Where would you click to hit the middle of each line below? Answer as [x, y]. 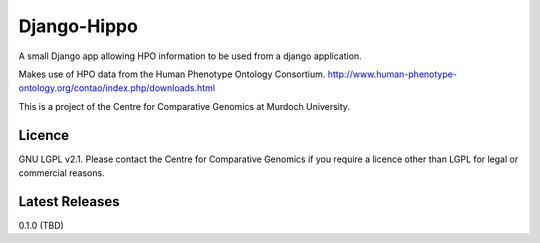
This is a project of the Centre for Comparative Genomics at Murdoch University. [184, 106]
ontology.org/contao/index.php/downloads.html [116, 88]
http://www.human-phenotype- [392, 74]
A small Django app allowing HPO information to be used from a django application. [190, 56]
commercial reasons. [61, 173]
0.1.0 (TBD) [41, 225]
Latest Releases [69, 201]
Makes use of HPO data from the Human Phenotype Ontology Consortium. [172, 74]
